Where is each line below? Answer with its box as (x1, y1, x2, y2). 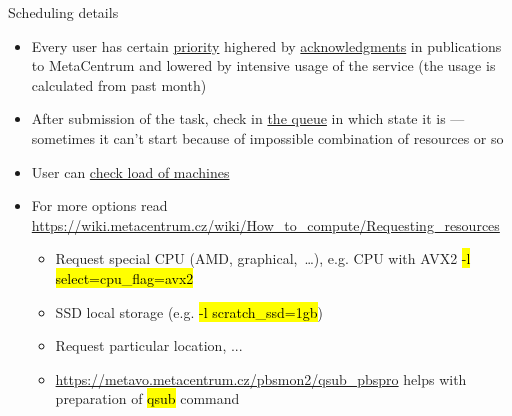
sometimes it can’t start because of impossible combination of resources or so (31, 127, 504, 148)
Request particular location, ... (55, 335, 243, 356)
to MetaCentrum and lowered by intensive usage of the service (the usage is (31, 55, 496, 76)
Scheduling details (8, 2, 119, 22)
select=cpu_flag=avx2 (55, 267, 194, 288)
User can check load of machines (31, 161, 230, 182)
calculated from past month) (31, 74, 207, 95)
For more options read (31, 195, 168, 216)
